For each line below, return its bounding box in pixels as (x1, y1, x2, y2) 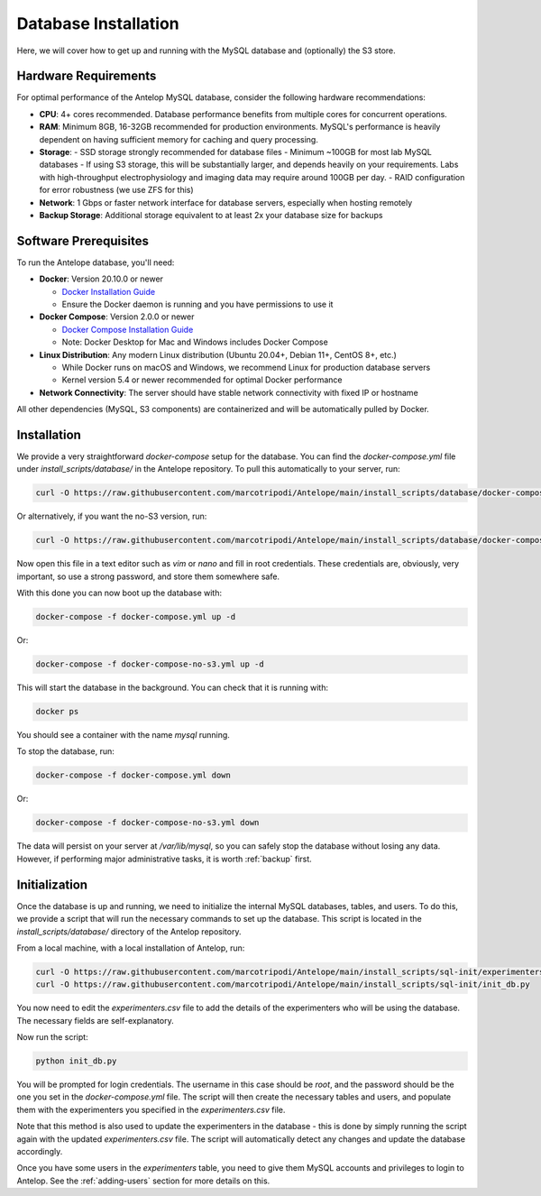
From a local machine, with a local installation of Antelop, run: (16, 943, 245, 953)
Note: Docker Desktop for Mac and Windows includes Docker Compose (61, 336, 328, 347)
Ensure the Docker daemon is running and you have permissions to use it (61, 299, 334, 310)
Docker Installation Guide (61, 286, 156, 297)
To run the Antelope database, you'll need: (16, 257, 175, 268)
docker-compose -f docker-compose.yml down (35, 770, 232, 780)
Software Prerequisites (16, 233, 149, 248)
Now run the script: (16, 1032, 89, 1043)
